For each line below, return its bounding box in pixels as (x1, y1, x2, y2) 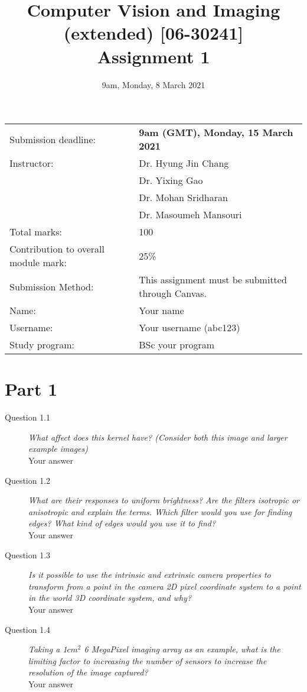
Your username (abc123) (139, 321, 240, 335)
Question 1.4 (5, 623, 51, 635)
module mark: (9, 256, 67, 270)
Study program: (9, 338, 74, 352)
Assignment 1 (97, 44, 210, 68)
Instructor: (9, 156, 54, 170)
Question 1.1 (5, 411, 51, 423)
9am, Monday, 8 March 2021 (102, 78, 205, 90)
